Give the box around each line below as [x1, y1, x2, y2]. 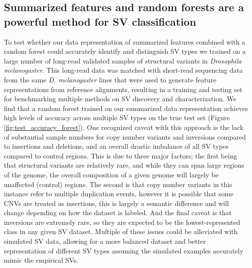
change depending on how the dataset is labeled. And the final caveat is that [4, 207, 232, 218]
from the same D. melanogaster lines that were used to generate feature [4, 74, 217, 84]
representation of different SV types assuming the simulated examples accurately [4, 245, 244, 255]
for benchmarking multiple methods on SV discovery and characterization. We [4, 94, 236, 104]
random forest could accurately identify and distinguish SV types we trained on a [4, 46, 246, 56]
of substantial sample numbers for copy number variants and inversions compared [4, 131, 246, 142]
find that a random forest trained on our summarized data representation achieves [4, 103, 248, 113]
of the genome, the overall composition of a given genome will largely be [4, 169, 219, 179]
